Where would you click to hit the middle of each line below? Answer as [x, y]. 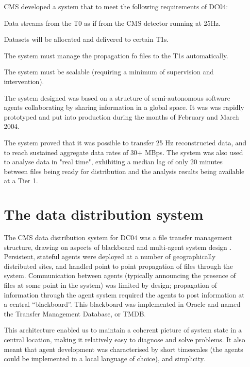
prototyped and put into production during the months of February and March [122, 116]
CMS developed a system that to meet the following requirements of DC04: [116, 6]
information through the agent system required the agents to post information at [124, 294]
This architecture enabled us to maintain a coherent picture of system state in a [123, 330]
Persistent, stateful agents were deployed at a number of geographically [110, 256]
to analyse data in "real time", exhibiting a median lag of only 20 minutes [113, 162]
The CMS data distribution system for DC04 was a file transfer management [118, 237]
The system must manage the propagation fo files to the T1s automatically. [116, 55]
